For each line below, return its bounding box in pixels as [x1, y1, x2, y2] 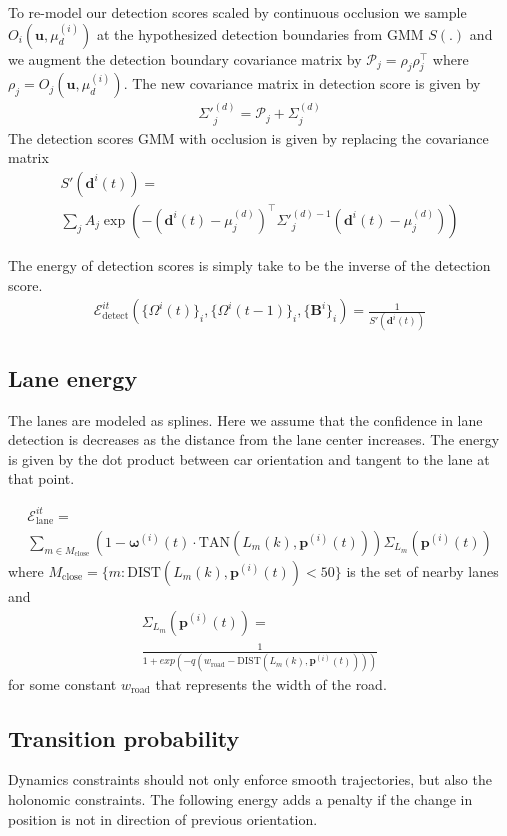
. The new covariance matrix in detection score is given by [123, 73, 481, 94]
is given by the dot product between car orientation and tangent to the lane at [8, 448, 490, 469]
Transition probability [8, 722, 240, 753]
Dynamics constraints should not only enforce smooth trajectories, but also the [8, 769, 492, 790]
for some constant [8, 673, 117, 694]
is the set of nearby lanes [346, 561, 499, 582]
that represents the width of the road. [155, 673, 387, 694]
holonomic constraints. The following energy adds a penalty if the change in [8, 788, 473, 809]
